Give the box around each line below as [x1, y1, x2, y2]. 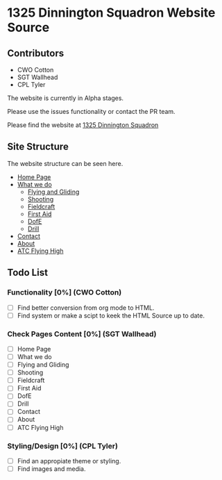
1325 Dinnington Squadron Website [7, 5, 216, 21]
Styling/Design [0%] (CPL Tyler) [7, 441, 118, 451]
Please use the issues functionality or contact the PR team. [7, 108, 176, 115]
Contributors [7, 47, 65, 59]
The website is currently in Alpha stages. [7, 94, 123, 102]
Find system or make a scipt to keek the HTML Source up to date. [17, 311, 205, 320]
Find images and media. [17, 464, 86, 473]
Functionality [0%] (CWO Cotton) [7, 288, 122, 297]
